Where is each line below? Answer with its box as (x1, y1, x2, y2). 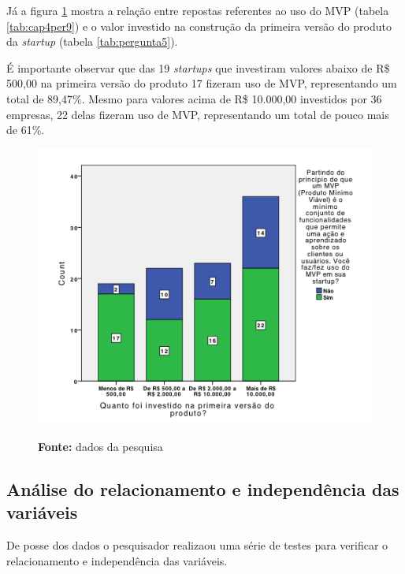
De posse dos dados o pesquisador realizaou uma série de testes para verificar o (6, 537, 388, 553)
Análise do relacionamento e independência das (6, 476, 399, 501)
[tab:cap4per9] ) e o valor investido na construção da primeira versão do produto (6, 17, 392, 34)
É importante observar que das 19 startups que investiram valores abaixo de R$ (6, 59, 390, 76)
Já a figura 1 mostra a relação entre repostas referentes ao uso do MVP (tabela (6, 2, 389, 18)
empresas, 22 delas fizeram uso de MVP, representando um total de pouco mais (6, 106, 389, 122)
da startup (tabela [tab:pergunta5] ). (6, 33, 178, 50)
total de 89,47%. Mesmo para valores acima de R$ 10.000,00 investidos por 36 (6, 90, 382, 106)
